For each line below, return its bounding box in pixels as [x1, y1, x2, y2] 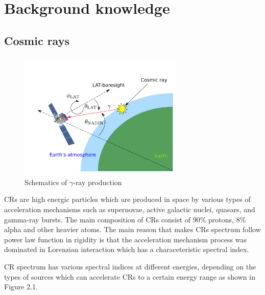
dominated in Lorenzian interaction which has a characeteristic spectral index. [4, 244, 249, 255]
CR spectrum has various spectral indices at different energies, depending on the [4, 261, 256, 272]
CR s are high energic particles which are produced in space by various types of [4, 194, 251, 205]
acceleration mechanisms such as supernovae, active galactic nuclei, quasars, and [4, 204, 255, 215]
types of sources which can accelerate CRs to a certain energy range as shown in [4, 271, 255, 282]
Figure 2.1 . [4, 281, 38, 292]
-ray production [73, 176, 122, 187]
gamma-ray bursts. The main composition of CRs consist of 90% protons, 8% [4, 214, 246, 224]
